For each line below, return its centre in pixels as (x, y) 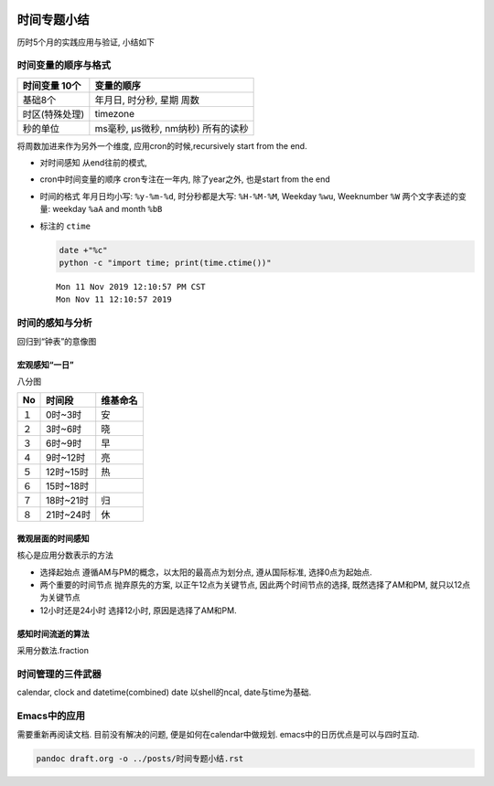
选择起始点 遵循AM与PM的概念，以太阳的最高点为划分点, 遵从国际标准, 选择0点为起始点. (206, 572)
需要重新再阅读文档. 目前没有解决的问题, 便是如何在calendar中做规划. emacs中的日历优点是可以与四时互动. (218, 734)
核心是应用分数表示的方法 (65, 555)
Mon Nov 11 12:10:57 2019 (114, 300)
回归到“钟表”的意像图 (57, 341)
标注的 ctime (65, 226)
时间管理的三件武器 (59, 674)
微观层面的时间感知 (53, 538)
